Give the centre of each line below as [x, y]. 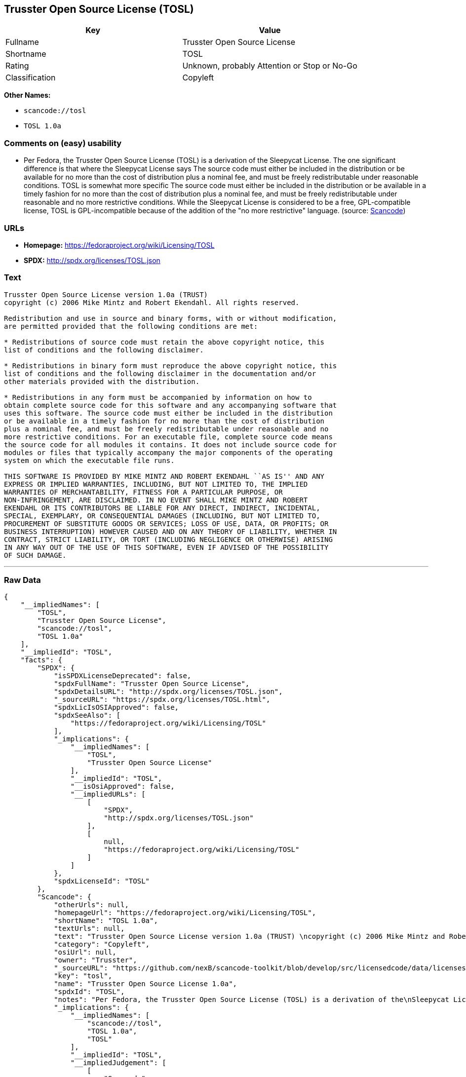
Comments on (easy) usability [63, 143]
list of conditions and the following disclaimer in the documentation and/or [160, 373]
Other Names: [27, 95]
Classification [31, 78]
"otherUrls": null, [91, 905]
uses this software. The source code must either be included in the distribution [168, 413]
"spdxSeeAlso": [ [87, 715]
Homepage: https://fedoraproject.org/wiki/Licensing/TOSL [119, 245]
